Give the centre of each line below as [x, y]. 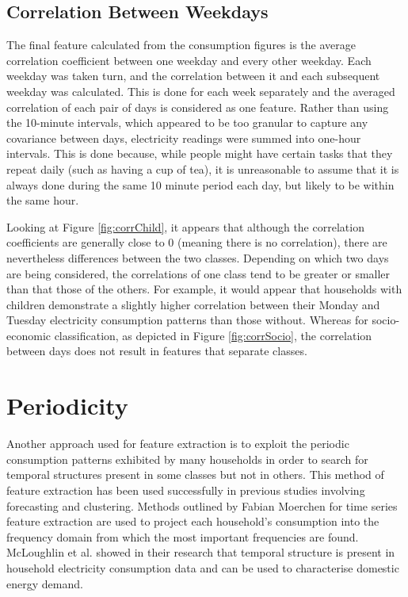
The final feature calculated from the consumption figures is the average [181, 45]
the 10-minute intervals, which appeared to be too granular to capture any [187, 122]
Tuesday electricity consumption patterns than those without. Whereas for [187, 320]
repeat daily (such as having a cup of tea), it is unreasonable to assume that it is [203, 168]
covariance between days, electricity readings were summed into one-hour [184, 138]
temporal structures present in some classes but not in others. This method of [195, 475]
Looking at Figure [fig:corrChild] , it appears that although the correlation [185, 226]
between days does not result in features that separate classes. [157, 351]
